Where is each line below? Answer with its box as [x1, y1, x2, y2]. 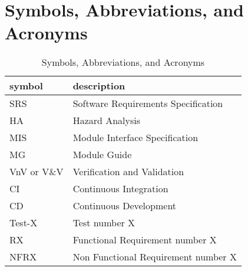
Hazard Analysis [72, 113, 141, 128]
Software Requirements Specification [72, 96, 223, 111]
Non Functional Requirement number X [72, 250, 237, 264]
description [72, 79, 125, 93]
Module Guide [72, 148, 132, 162]
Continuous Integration [72, 182, 168, 196]
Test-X [9, 216, 38, 230]
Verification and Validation [72, 165, 184, 179]
